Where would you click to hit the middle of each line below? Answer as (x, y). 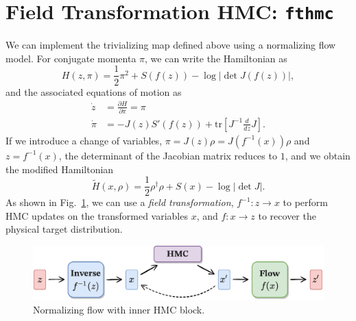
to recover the (287, 215)
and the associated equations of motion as (94, 91)
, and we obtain (318, 155)
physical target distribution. (64, 229)
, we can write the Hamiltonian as (216, 58)
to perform (305, 202)
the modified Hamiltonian (60, 169)
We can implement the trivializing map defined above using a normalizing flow (171, 45)
